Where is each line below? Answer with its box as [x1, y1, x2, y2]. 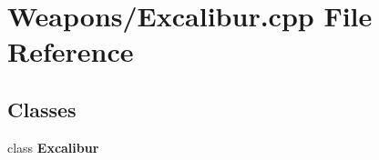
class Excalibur [7, 137, 99, 156]
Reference [7, 33, 134, 70]
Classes [7, 95, 77, 123]
